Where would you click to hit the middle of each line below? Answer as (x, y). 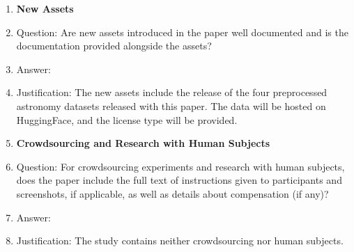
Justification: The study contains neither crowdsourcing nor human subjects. (180, 241)
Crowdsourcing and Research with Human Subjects (143, 143)
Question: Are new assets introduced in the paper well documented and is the (182, 32)
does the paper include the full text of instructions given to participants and (179, 180)
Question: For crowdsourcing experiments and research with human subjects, (180, 166)
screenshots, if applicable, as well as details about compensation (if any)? (172, 193)
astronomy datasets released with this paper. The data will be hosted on (171, 105)
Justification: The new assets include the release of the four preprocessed (172, 92)
